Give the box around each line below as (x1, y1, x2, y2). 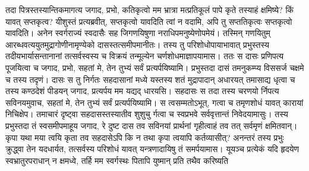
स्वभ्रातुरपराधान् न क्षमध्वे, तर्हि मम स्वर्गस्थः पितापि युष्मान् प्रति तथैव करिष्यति (5, 154, 229, 166)
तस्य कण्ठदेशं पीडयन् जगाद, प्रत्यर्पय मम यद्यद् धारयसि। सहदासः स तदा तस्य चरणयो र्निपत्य (5, 85, 279, 97)
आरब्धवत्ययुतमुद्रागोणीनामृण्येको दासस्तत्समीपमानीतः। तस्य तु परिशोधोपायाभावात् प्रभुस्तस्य (5, 38, 269, 50)
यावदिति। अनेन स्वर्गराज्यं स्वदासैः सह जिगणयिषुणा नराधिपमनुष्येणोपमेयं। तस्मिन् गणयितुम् (5, 27, 270, 39)
